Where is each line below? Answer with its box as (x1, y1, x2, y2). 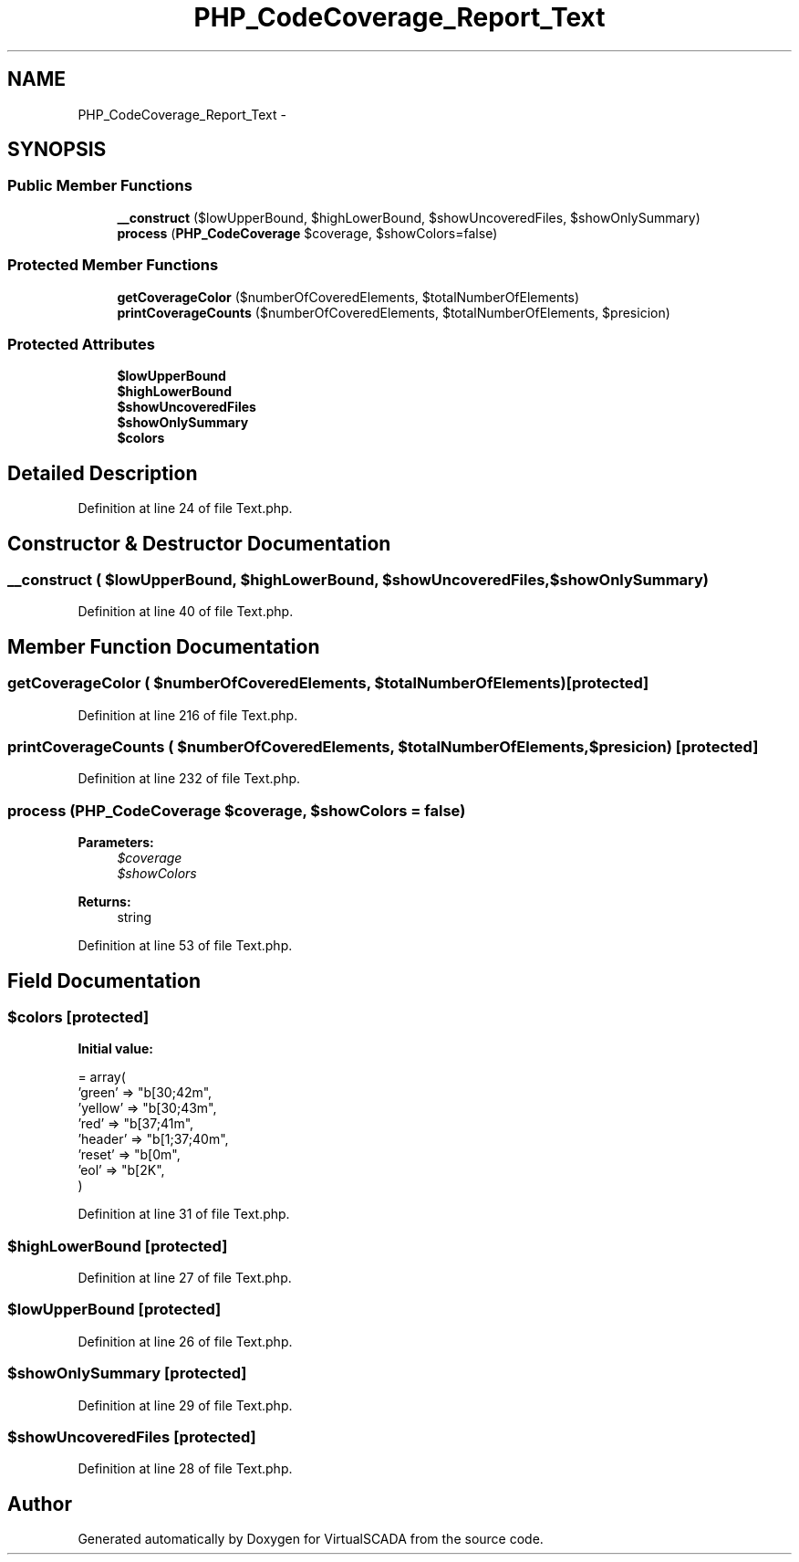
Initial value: (78, 1041, 153, 1057)
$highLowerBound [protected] (7, 1236, 228, 1255)
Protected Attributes (7, 334, 155, 353)
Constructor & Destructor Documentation (7, 531, 391, 555)
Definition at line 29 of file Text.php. (78, 1397, 293, 1413)
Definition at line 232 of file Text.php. (78, 771, 301, 787)
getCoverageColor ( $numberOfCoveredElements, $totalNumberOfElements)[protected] (7, 674, 649, 693)
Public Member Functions (7, 176, 192, 195)
